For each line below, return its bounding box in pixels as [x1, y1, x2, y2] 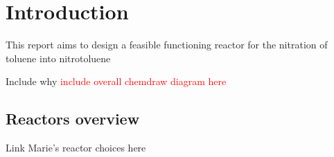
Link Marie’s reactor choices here [6, 140, 146, 155]
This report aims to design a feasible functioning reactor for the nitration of [6, 37, 328, 52]
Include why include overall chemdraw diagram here [6, 74, 227, 89]
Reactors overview [6, 108, 140, 129]
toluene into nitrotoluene [6, 50, 111, 65]
